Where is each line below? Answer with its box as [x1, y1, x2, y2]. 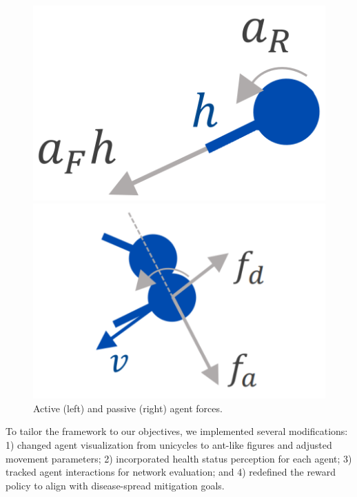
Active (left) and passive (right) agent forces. [33, 400, 223, 415]
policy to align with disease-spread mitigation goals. [6, 478, 225, 492]
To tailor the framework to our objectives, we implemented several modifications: [6, 424, 348, 438]
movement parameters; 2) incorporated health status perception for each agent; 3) [6, 451, 352, 465]
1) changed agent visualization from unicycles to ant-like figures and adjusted [6, 438, 332, 452]
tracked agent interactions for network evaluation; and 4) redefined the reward [6, 465, 336, 479]
